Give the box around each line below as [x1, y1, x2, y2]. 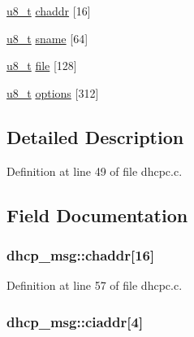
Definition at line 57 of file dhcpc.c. [6, 277, 183, 294]
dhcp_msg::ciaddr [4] [6, 311, 144, 331]
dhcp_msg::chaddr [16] [6, 244, 155, 265]
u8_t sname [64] [6, 29, 88, 46]
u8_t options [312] [6, 84, 99, 101]
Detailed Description [6, 124, 184, 149]
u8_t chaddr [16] [6, 2, 91, 19]
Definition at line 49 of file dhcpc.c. [6, 162, 183, 179]
